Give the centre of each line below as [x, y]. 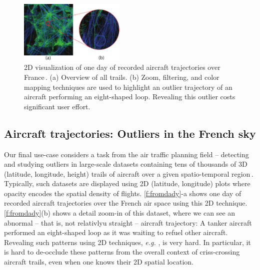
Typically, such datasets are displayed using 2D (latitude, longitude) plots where [127, 183]
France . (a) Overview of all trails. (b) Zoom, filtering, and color [122, 77]
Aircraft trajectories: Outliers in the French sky [130, 133]
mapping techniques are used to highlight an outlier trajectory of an [128, 87]
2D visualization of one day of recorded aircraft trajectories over [122, 67]
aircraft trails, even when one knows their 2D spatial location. [99, 262]
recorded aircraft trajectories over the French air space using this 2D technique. [126, 203]
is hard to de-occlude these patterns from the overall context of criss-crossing [122, 252]
